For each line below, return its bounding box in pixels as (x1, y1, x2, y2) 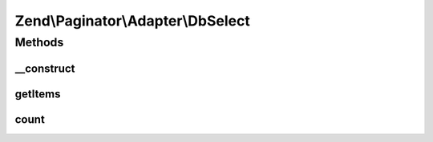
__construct (14, 61, 75, 75)
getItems (14, 87, 61, 101)
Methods (14, 35, 64, 49)
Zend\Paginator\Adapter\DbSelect (14, 12, 250, 30)
